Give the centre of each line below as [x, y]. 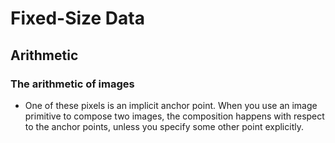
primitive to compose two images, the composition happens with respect [174, 116]
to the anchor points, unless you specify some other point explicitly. [164, 126]
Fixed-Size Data [77, 18]
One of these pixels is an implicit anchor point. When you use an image [171, 105]
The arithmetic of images [72, 84]
